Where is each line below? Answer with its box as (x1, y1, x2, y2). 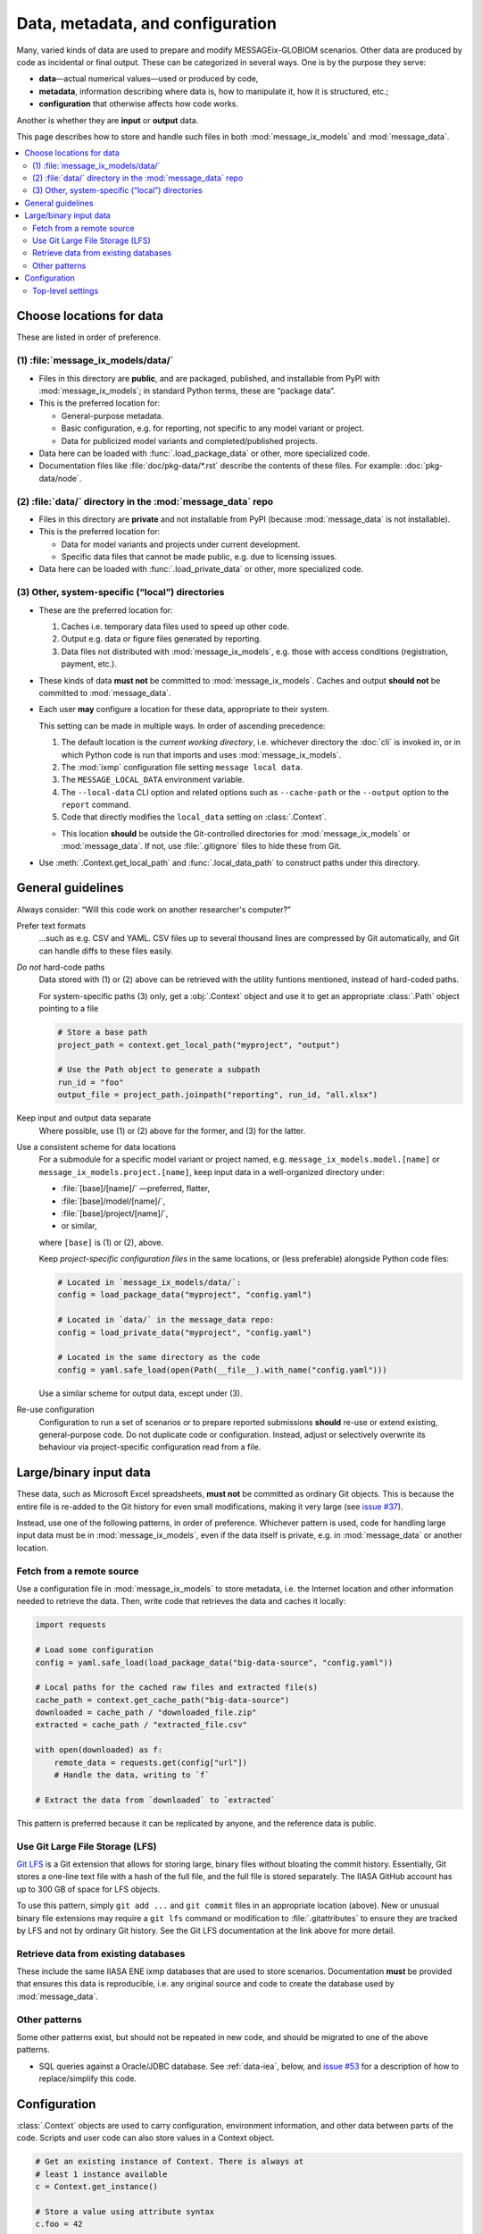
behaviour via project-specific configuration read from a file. (38, 1441, 262, 1452)
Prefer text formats (16, 920, 87, 931)
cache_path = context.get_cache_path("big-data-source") (35, 1694, 290, 1705)
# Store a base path (57, 1028, 147, 1037)
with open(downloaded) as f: (35, 1745, 163, 1755)
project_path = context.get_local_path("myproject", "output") (57, 1039, 341, 1050)
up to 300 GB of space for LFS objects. (16, 1884, 161, 1894)
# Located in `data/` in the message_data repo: (57, 1314, 275, 1325)
